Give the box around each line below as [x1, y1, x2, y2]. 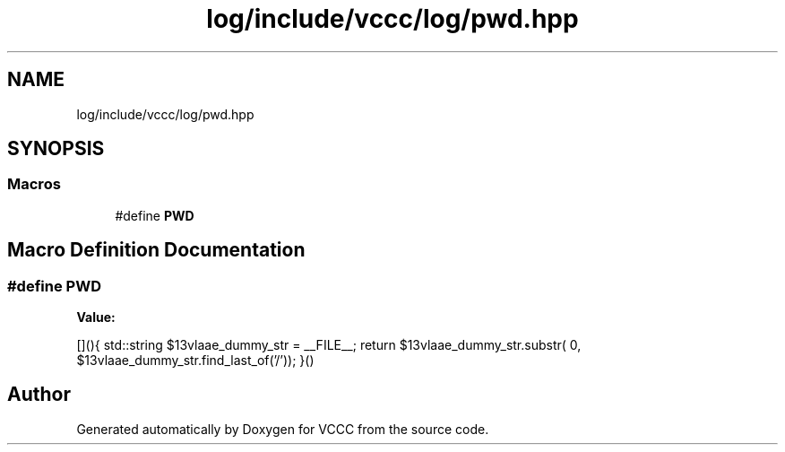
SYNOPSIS [7, 137, 105, 161]
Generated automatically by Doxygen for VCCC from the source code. [76, 421, 489, 437]
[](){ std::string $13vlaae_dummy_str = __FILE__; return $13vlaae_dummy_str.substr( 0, [76, 337, 582, 353]
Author [7, 383, 71, 406]
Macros [7, 175, 61, 194]
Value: [76, 309, 116, 326]
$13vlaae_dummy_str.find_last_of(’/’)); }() [76, 352, 315, 369]
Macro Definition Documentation [7, 239, 306, 262]
